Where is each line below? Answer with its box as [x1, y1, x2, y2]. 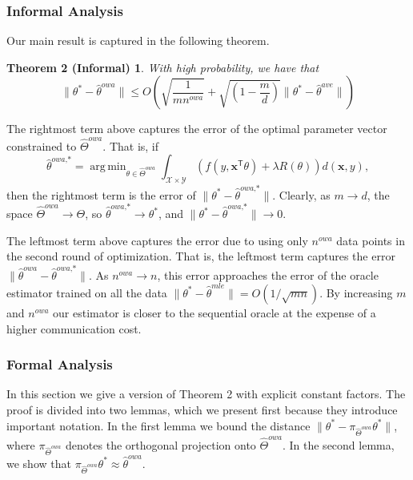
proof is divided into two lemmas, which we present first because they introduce [6, 401, 398, 417]
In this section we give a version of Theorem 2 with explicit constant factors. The [6, 385, 406, 402]
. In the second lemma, [282, 436, 395, 453]
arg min [90, 161, 126, 173]
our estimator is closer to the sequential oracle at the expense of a [53, 304, 376, 321]
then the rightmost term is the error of [6, 186, 196, 203]
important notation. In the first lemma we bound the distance [6, 417, 311, 434]
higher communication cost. [6, 320, 142, 337]
